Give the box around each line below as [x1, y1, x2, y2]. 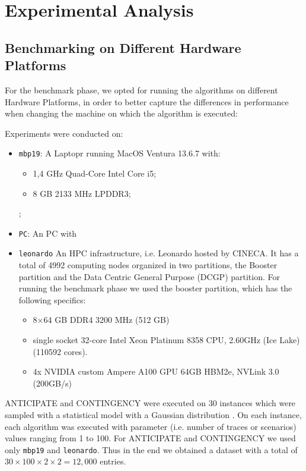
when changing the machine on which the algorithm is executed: [5, 107, 238, 120]
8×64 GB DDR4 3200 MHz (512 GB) [33, 313, 170, 326]
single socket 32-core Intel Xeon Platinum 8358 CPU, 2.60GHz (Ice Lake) [33, 334, 300, 346]
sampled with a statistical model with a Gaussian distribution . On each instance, [5, 409, 302, 421]
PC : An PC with [18, 227, 77, 239]
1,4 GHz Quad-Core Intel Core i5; [33, 167, 157, 179]
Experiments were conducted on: [5, 127, 123, 139]
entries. [100, 455, 126, 467]
